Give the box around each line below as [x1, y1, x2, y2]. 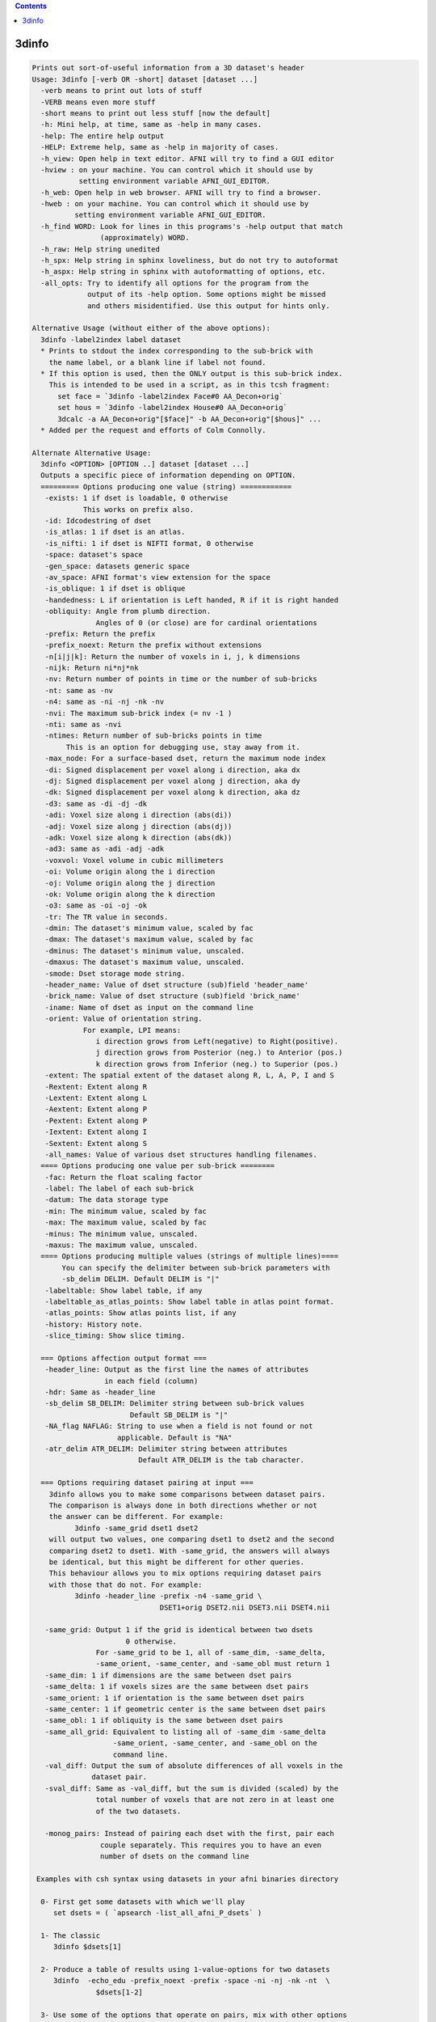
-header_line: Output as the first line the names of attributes [44, 1365, 309, 1374]
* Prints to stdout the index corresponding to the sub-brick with [40, 346, 313, 356]
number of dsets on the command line [99, 1852, 249, 1861]
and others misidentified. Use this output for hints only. [87, 301, 330, 311]
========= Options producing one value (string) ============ [40, 482, 292, 491]
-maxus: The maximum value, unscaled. [44, 1241, 199, 1250]
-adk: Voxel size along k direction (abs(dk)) [44, 833, 233, 842]
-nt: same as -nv [44, 686, 113, 695]
